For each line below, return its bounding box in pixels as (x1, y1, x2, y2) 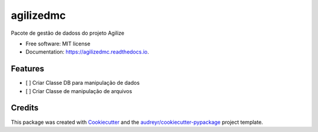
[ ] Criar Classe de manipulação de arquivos (25, 87, 132, 94)
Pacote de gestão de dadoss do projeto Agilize (11, 29, 125, 37)
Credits (11, 103, 39, 113)
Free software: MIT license (25, 40, 91, 47)
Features (11, 64, 44, 74)
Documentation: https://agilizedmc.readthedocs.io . (25, 48, 150, 55)
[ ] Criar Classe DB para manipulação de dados (25, 80, 140, 87)
